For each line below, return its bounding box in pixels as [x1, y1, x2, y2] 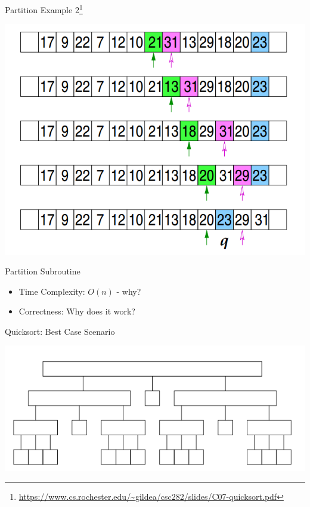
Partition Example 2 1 [5, 2, 83, 16]
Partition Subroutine [5, 265, 80, 277]
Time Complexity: [18, 285, 85, 297]
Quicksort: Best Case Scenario [5, 325, 115, 337]
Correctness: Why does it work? [18, 305, 135, 317]
